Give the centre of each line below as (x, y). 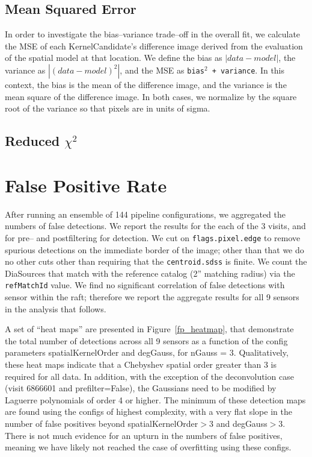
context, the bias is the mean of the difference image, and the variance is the (146, 84)
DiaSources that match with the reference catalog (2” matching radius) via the (150, 273)
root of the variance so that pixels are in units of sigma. (108, 108)
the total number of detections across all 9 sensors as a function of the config (146, 340)
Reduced (32, 141)
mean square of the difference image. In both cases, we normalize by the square (151, 96)
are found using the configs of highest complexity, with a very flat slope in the (148, 411)
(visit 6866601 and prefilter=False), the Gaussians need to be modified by (141, 388)
